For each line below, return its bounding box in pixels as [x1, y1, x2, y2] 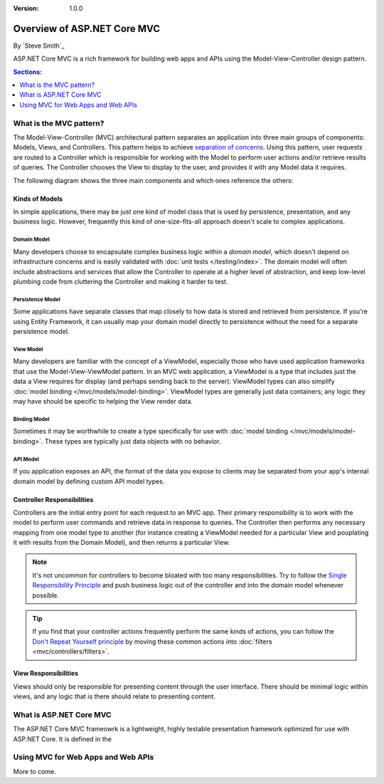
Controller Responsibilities [13, 495, 94, 503]
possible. [32, 591, 60, 600]
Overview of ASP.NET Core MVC [13, 22, 160, 35]
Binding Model [13, 415, 50, 423]
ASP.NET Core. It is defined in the [13, 734, 112, 743]
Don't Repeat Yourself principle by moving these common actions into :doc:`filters [32, 637, 273, 646]
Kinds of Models [13, 194, 63, 203]
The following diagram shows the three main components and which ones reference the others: [13, 176, 294, 184]
